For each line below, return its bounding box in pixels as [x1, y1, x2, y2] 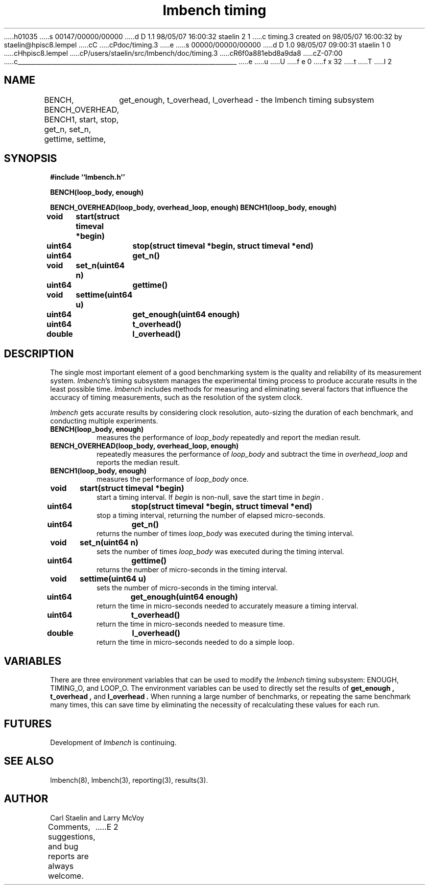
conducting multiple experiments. [50, 417, 158, 425]
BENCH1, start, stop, [44, 114, 119, 124]
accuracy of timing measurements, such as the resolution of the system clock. [50, 393, 303, 402]
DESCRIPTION [4, 347, 74, 360]
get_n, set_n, [44, 124, 91, 134]
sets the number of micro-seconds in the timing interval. [96, 584, 278, 592]
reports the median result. [96, 458, 180, 467]
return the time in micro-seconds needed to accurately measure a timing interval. [96, 602, 358, 610]
